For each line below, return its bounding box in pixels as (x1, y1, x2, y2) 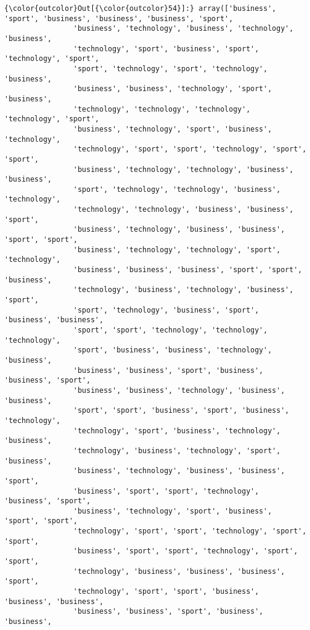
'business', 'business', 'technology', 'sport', (73, 84, 272, 94)
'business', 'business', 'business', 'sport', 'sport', (73, 266, 302, 275)
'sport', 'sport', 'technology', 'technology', (73, 326, 268, 334)
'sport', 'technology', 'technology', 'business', (73, 185, 281, 194)
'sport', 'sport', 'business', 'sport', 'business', (73, 406, 289, 415)
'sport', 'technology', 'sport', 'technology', (73, 64, 268, 73)
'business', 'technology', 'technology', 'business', (73, 165, 294, 174)
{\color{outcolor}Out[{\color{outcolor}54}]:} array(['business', (4, 4, 277, 13)
